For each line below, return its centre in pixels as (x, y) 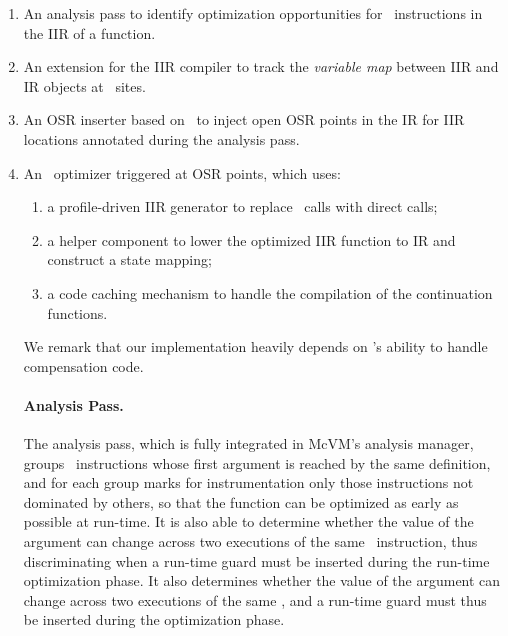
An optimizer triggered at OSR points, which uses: (182, 172)
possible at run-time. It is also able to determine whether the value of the (248, 521)
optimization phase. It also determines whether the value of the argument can (262, 580)
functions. (77, 312)
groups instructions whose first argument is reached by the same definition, (257, 462)
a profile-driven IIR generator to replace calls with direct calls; (242, 206)
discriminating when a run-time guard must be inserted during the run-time (256, 560)
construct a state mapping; (129, 259)
